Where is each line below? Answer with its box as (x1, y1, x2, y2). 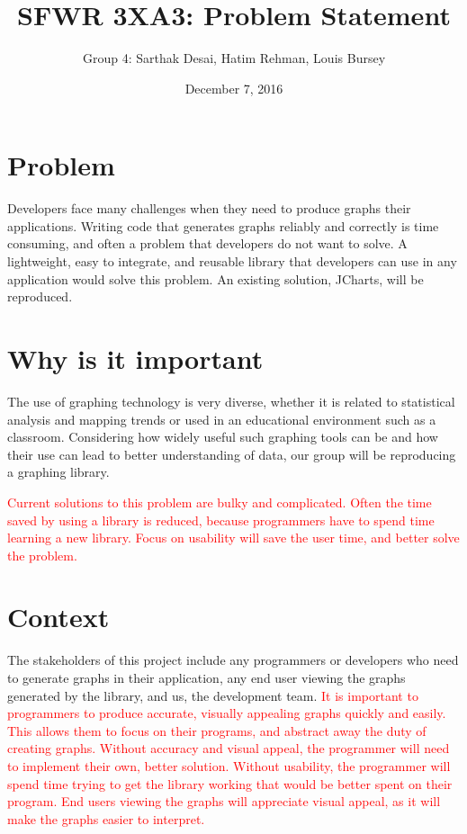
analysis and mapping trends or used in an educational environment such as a (7, 409, 436, 428)
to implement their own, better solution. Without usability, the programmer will (7, 756, 451, 775)
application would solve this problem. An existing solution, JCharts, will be (7, 269, 424, 288)
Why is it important (7, 340, 264, 376)
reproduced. (7, 287, 73, 306)
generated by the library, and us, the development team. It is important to (7, 686, 418, 704)
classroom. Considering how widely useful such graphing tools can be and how (7, 427, 438, 446)
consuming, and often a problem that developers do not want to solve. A (7, 234, 408, 253)
